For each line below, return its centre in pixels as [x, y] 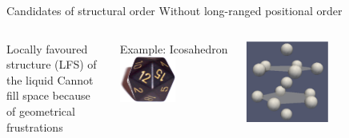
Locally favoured [47, 48]
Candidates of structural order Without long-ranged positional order [174, 10]
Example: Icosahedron [174, 48]
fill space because [48, 95]
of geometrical [41, 110]
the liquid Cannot [50, 79]
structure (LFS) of [52, 64]
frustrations [35, 126]
